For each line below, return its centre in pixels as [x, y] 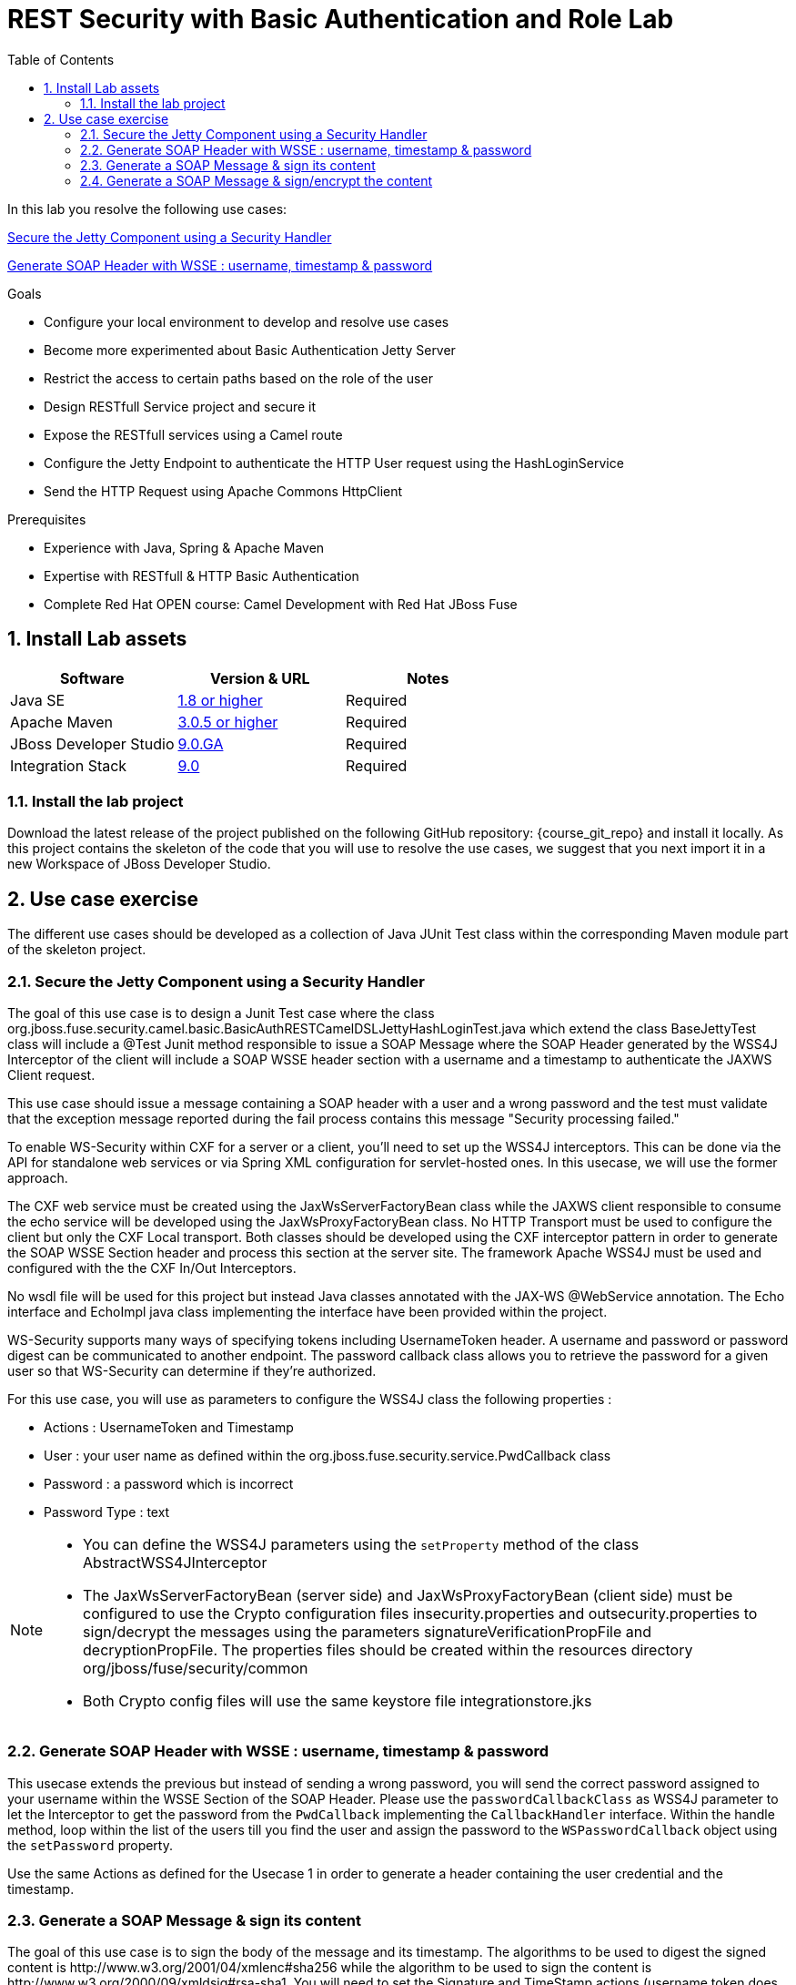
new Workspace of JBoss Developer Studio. [139, 864]
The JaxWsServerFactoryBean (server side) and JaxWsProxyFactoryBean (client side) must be [408, 1595]
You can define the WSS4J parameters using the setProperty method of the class [361, 1544]
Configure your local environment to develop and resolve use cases [247, 321]
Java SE [38, 700]
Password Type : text [107, 1512]
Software [92, 678]
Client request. [51, 1074]
